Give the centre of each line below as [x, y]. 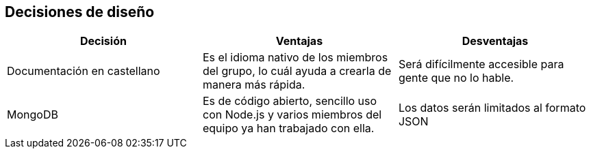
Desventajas [495, 41]
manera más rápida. [254, 85]
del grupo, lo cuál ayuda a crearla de [297, 71]
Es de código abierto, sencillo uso [290, 101]
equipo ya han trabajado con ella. [288, 128]
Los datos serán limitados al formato [492, 108]
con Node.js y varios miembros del [292, 115]
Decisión [103, 41]
